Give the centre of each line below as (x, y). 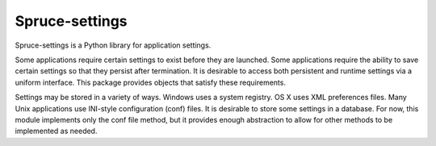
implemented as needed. (56, 131)
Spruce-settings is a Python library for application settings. (113, 45)
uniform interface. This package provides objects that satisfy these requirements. (151, 82)
